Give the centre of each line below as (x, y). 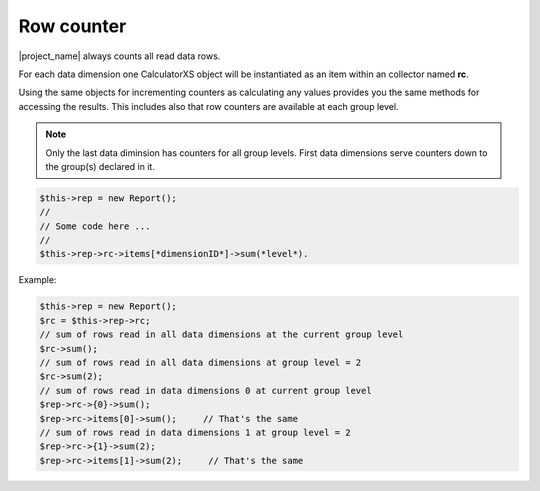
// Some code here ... (95, 226)
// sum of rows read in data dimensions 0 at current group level (205, 390)
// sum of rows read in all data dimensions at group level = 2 (200, 362)
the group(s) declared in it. (100, 166)
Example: (37, 280)
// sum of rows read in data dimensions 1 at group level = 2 (195, 432)
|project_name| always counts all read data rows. (119, 56)
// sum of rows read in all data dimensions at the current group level (221, 334)
